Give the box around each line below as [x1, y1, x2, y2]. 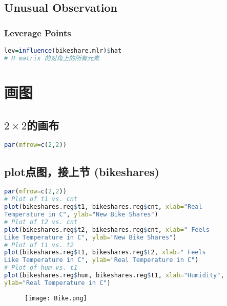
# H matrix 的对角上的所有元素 [4, 54, 99, 62]
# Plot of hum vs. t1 [4, 264, 78, 272]
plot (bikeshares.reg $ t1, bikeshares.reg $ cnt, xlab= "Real [4, 203, 202, 211]
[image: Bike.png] [25, 294, 87, 302]
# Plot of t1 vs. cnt [4, 195, 78, 203]
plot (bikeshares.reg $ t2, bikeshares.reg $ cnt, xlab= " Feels [4, 226, 210, 233]
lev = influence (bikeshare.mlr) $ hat [4, 47, 122, 54]
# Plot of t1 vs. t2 [4, 241, 74, 249]
